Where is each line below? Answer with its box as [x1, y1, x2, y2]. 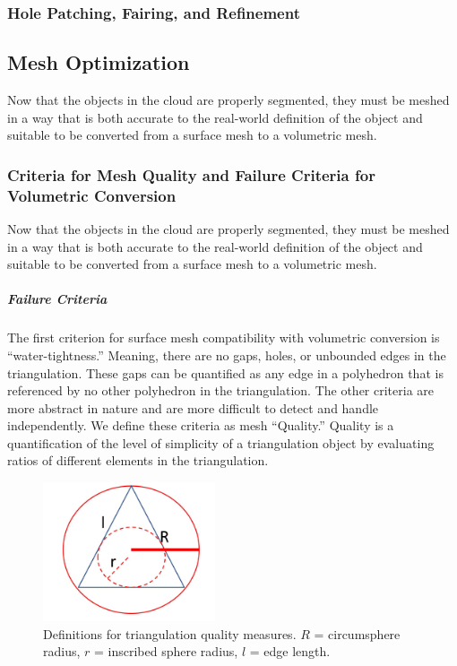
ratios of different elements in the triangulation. [7, 451, 269, 470]
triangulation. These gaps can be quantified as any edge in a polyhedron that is [7, 363, 444, 382]
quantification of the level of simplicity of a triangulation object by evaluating [7, 433, 435, 452]
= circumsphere [314, 624, 401, 643]
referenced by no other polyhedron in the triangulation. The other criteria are [7, 381, 435, 400]
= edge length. [249, 642, 331, 661]
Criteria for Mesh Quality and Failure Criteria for [7, 163, 375, 186]
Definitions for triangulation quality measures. [43, 624, 297, 643]
